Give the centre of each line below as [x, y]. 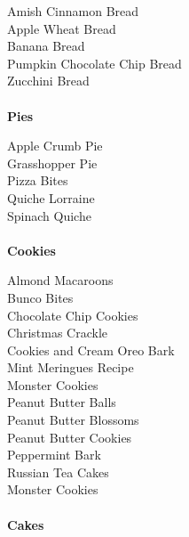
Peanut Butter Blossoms [73, 420]
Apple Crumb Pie [55, 146]
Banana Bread [46, 46]
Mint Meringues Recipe [71, 367]
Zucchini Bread [48, 81]
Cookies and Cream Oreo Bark [91, 350]
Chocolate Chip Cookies [73, 315]
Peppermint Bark [54, 455]
